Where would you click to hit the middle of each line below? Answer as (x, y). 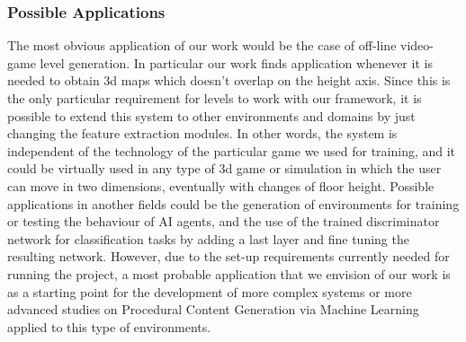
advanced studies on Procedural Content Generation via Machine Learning (213, 309)
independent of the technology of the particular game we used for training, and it (232, 150)
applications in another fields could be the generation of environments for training (233, 203)
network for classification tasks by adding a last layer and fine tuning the (208, 238)
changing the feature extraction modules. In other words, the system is (202, 133)
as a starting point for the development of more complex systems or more (210, 291)
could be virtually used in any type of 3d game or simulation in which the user (224, 168)
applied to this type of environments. (109, 326)
